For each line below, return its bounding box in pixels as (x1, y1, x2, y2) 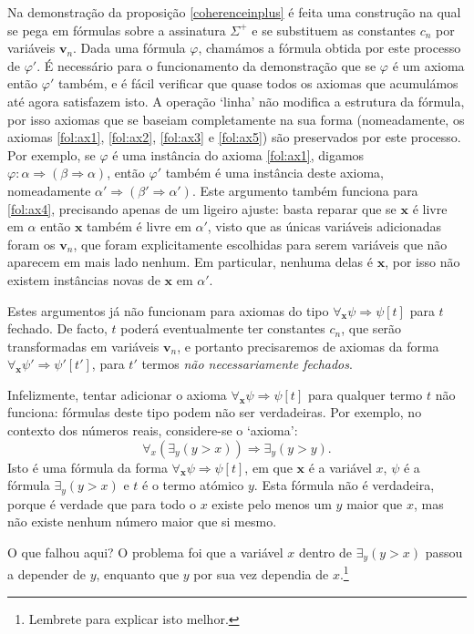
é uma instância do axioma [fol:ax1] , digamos (112, 145, 365, 164)
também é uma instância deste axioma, (165, 163, 384, 182)
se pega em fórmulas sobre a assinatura (7, 20, 226, 39)
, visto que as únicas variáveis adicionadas (207, 217, 442, 236)
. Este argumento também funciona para (191, 180, 418, 199)
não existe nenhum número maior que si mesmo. (7, 512, 277, 531)
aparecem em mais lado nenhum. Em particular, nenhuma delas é (7, 252, 374, 271)
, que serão (341, 319, 402, 338)
